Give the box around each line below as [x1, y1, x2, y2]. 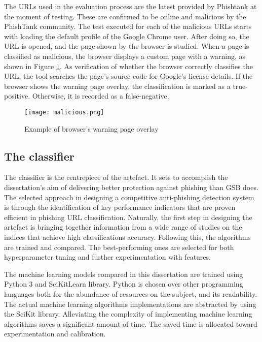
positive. [4, 90, 30, 101]
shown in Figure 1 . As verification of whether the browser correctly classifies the [4, 60, 253, 71]
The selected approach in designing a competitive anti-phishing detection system [4, 192, 254, 202]
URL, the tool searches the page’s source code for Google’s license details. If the [4, 71, 253, 81]
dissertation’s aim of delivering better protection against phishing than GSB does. [4, 181, 258, 192]
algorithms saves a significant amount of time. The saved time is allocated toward [4, 318, 257, 329]
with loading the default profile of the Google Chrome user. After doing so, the [4, 30, 249, 41]
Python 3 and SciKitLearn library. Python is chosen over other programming [4, 278, 243, 289]
